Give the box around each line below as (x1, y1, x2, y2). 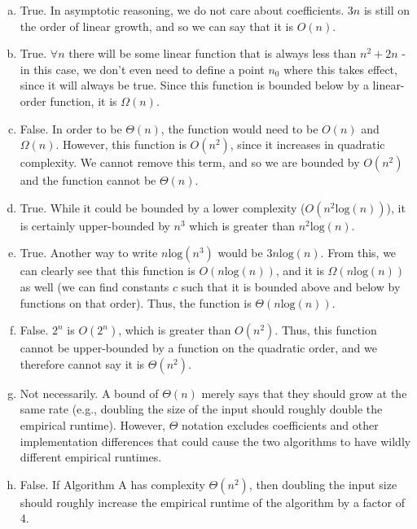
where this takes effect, (283, 60, 397, 77)
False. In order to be (20, 120, 122, 137)
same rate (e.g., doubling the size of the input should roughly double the (20, 400, 383, 418)
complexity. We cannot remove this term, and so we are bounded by (20, 154, 360, 171)
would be (217, 244, 263, 261)
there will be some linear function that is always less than (68, 45, 357, 62)
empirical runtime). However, (20, 416, 166, 433)
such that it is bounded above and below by (181, 278, 401, 295)
